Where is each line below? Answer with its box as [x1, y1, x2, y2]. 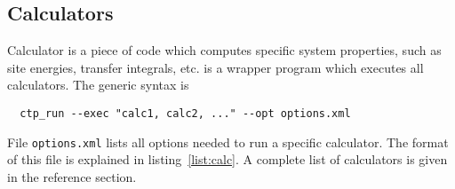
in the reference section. [7, 167, 137, 185]
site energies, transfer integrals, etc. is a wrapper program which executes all [7, 58, 424, 76]
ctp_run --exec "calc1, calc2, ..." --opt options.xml [20, 106, 351, 120]
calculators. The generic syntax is [7, 75, 189, 94]
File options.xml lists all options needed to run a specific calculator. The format [7, 132, 449, 151]
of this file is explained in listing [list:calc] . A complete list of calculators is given [7, 150, 448, 169]
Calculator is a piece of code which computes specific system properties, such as [7, 41, 442, 59]
